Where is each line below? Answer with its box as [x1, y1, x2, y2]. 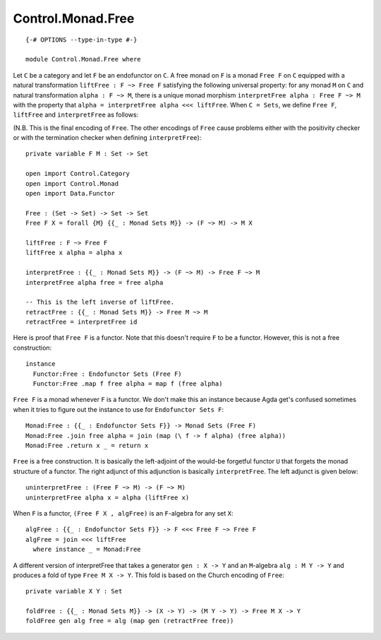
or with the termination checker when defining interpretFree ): [13, 134, 202, 142]
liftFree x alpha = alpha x [25, 249, 123, 257]
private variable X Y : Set [25, 587, 123, 595]
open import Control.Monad [25, 179, 119, 187]
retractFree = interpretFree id [25, 318, 138, 326]
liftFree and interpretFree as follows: [13, 110, 139, 119]
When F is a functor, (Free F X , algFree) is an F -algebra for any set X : [13, 509, 234, 517]
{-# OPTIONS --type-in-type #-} [25, 35, 138, 44]
